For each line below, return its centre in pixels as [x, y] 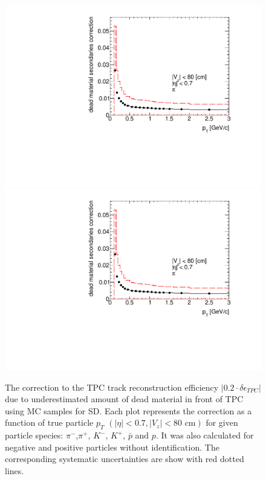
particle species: [34, 435]
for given [222, 422]
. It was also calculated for [205, 435]
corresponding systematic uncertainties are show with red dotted [125, 459]
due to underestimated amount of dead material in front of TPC [124, 399]
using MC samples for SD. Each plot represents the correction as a [128, 410]
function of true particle [49, 422]
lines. [15, 470]
